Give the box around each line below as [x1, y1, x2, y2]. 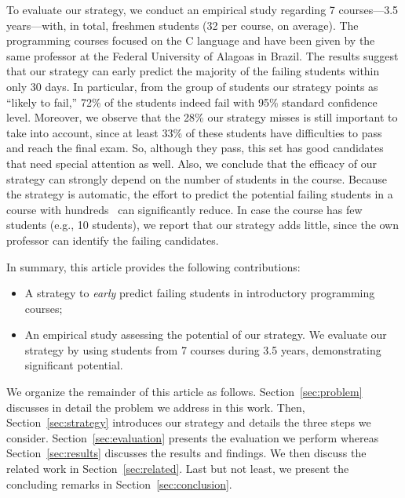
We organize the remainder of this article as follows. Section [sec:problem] [6, 383, 363, 400]
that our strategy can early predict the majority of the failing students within [6, 63, 380, 79]
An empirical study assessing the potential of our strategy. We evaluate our [24, 326, 387, 343]
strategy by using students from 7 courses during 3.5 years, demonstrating [24, 341, 381, 358]
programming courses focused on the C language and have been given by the [6, 32, 375, 49]
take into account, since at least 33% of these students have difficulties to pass [6, 124, 382, 140]
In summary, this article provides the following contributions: [6, 258, 301, 274]
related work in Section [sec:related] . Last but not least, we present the [6, 460, 349, 477]
